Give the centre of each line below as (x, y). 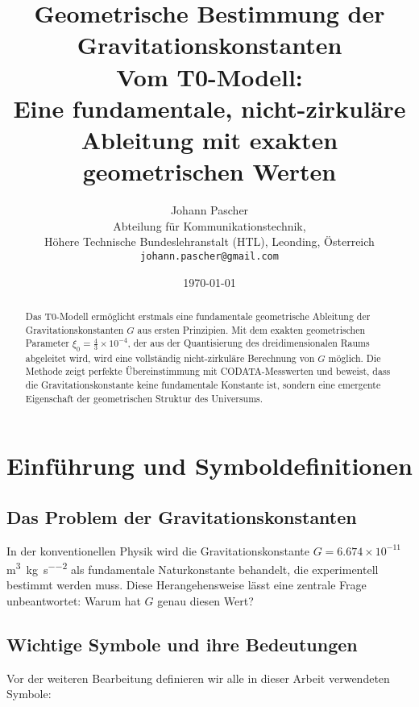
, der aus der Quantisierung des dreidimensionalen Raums (249, 343)
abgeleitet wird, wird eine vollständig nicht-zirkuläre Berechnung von (170, 358)
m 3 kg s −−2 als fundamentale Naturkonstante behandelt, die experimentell (193, 568)
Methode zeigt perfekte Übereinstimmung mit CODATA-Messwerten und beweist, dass (208, 371)
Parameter (47, 343)
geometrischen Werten (209, 171)
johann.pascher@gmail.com (209, 256)
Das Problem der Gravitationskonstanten (182, 516)
